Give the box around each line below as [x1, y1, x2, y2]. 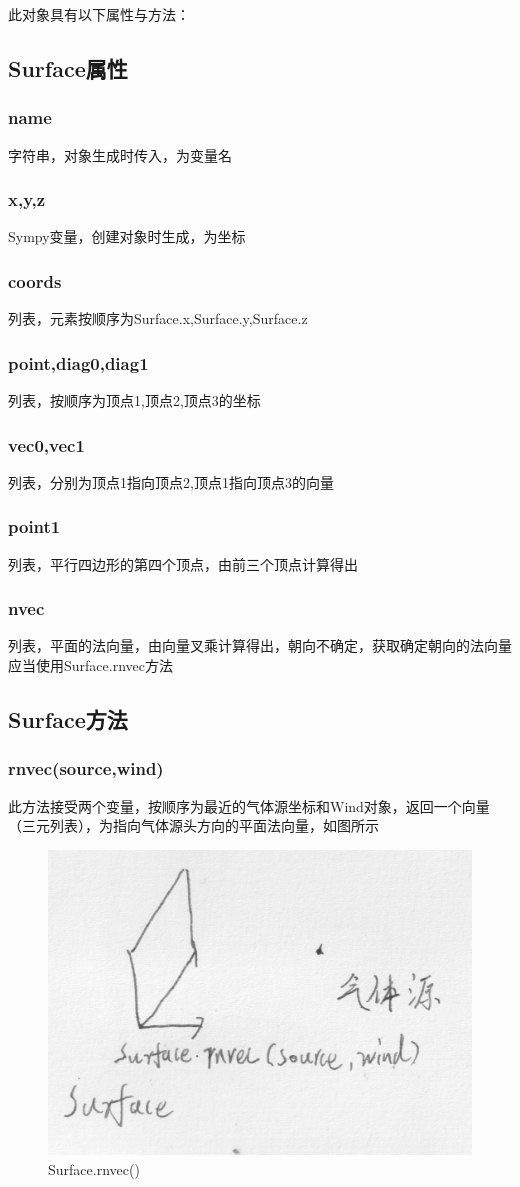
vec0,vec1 [8, 432, 85, 457]
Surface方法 [8, 704, 128, 735]
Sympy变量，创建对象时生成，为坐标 [8, 226, 246, 247]
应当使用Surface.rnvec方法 [8, 655, 173, 676]
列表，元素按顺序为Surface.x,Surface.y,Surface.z [8, 308, 308, 329]
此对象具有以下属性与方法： [8, 4, 190, 24]
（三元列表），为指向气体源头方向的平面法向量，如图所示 [8, 815, 379, 836]
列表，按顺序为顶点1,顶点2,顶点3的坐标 [8, 390, 261, 411]
